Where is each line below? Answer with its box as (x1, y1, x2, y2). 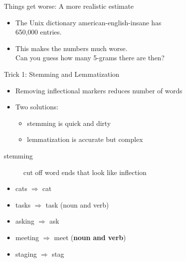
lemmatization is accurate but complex (27, 134, 143, 144)
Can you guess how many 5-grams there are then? (15, 52, 165, 63)
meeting (15, 232, 39, 242)
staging (15, 248, 37, 259)
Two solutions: (15, 102, 58, 112)
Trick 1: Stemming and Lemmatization (4, 69, 120, 79)
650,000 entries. (15, 27, 62, 37)
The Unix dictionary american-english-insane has (15, 17, 162, 27)
